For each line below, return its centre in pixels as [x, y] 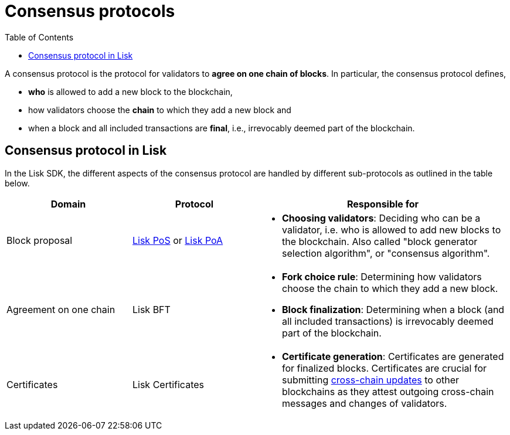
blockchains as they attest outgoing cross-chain [388, 391]
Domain [68, 204]
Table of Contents [39, 37]
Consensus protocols [90, 11]
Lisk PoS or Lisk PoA [178, 240]
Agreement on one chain [61, 309]
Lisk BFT [152, 309]
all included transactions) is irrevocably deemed [388, 321]
